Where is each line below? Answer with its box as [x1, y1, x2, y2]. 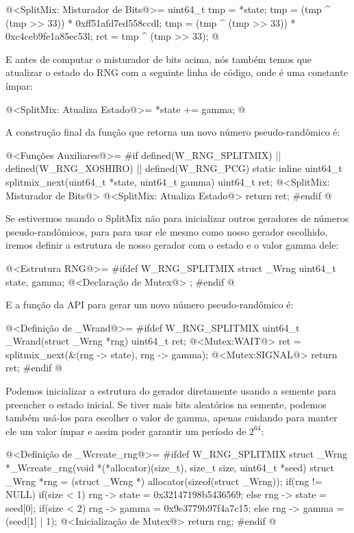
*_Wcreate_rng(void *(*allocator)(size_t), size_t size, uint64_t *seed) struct [5, 460, 335, 475]
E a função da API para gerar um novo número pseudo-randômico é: [5, 297, 294, 312]
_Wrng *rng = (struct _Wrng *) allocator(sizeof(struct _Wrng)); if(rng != [5, 473, 323, 488]
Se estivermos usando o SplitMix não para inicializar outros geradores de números [5, 211, 349, 225]
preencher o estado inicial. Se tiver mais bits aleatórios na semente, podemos [5, 397, 327, 411]
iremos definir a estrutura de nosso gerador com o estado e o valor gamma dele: [5, 238, 339, 252]
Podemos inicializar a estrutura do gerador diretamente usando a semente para [5, 384, 336, 398]
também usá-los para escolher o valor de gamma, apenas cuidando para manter [5, 410, 338, 425]
